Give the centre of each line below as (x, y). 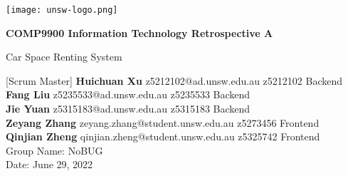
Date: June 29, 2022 (49, 164)
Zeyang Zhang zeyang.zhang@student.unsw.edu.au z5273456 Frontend (163, 122)
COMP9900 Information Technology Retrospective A (139, 32)
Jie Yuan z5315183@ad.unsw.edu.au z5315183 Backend (128, 109)
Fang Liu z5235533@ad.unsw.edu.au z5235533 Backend (128, 94)
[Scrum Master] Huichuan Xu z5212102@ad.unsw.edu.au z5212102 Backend (174, 80)
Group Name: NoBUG (54, 150)
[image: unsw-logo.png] (62, 10)
